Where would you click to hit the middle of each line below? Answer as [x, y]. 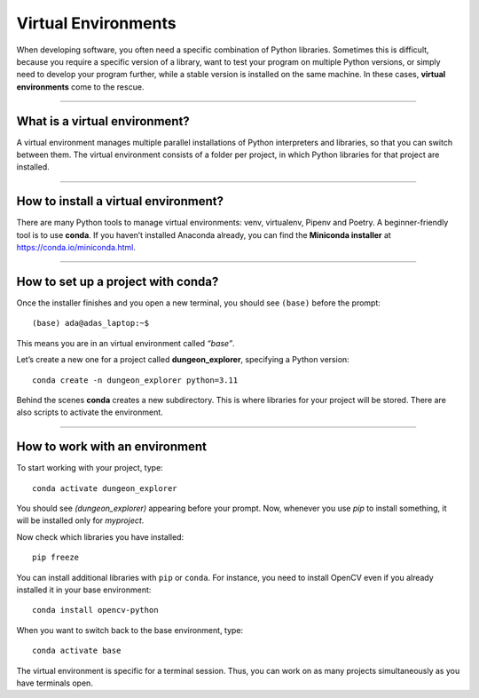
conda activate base [77, 651]
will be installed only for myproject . [80, 520]
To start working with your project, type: [90, 468]
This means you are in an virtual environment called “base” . [126, 343]
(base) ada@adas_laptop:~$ [91, 323]
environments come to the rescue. [80, 87]
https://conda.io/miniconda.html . [76, 248]
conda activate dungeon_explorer [105, 488]
